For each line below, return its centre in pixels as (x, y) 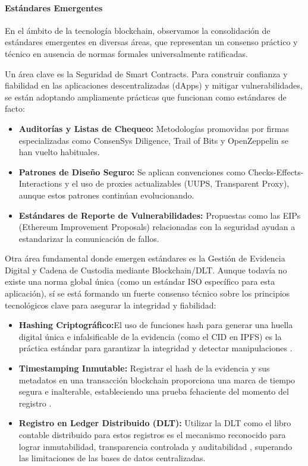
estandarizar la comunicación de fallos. (89, 238)
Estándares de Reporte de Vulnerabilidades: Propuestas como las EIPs (160, 215)
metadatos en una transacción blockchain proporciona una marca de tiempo (157, 380)
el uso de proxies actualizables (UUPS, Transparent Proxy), (180, 183)
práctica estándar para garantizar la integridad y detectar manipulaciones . (155, 348)
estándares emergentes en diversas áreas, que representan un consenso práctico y (151, 42)
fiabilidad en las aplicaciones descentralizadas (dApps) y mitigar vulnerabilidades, (154, 85)
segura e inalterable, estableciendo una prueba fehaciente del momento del (154, 391)
